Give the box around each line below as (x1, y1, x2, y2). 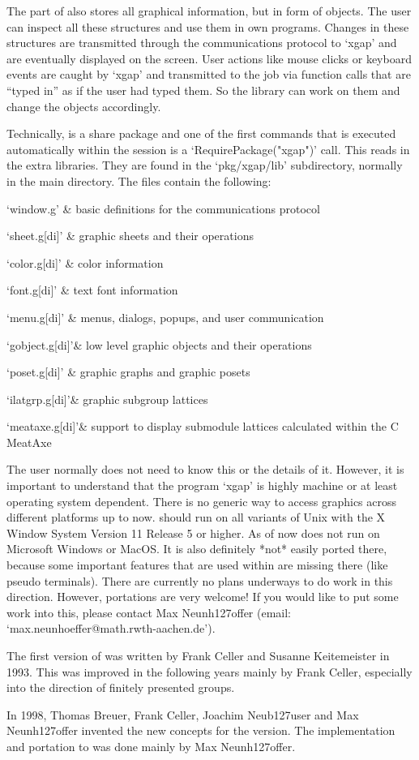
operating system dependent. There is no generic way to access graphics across (6, 492, 397, 509)
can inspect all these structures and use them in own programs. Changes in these (6, 18, 409, 35)
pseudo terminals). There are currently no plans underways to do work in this (6, 572, 393, 589)
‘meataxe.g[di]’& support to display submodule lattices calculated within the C (6, 418, 399, 435)
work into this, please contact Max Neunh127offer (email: (6, 603, 291, 620)
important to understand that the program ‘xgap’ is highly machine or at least (6, 477, 398, 494)
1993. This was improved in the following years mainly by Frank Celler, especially (6, 663, 413, 680)
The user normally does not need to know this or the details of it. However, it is (6, 461, 404, 478)
